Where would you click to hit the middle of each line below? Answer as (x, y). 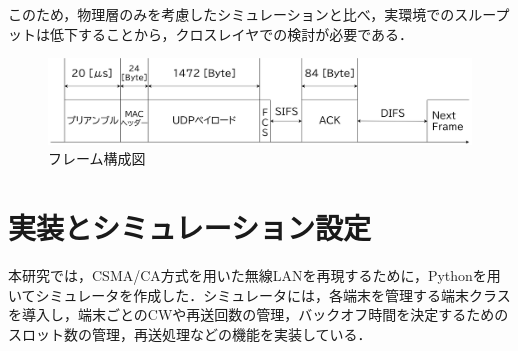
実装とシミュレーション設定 (189, 227)
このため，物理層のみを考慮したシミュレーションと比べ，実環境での (231, 14)
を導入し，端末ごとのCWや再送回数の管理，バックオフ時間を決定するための (258, 314)
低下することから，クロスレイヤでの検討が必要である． (231, 33)
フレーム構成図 (97, 158)
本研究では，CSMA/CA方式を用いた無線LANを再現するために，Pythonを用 (254, 275)
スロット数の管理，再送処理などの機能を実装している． (190, 333)
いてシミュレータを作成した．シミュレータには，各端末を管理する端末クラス (259, 294)
